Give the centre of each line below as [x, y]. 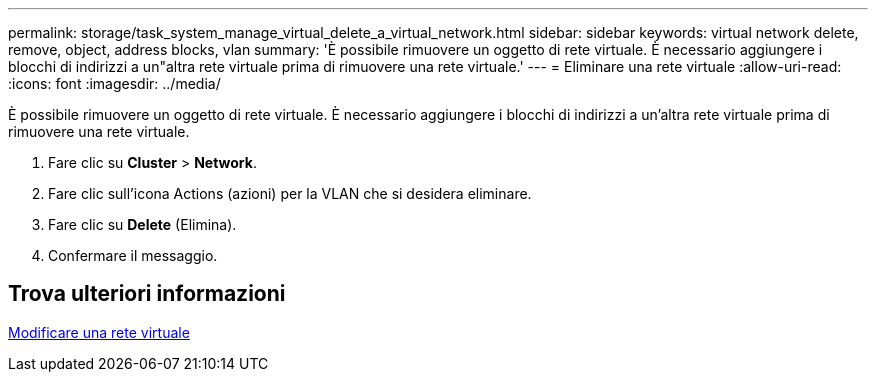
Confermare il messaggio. [133, 255]
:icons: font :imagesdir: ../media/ [114, 83]
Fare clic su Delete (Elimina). [142, 224]
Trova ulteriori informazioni [147, 294]
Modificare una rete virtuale [99, 332]
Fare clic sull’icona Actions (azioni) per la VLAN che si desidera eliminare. [290, 193]
